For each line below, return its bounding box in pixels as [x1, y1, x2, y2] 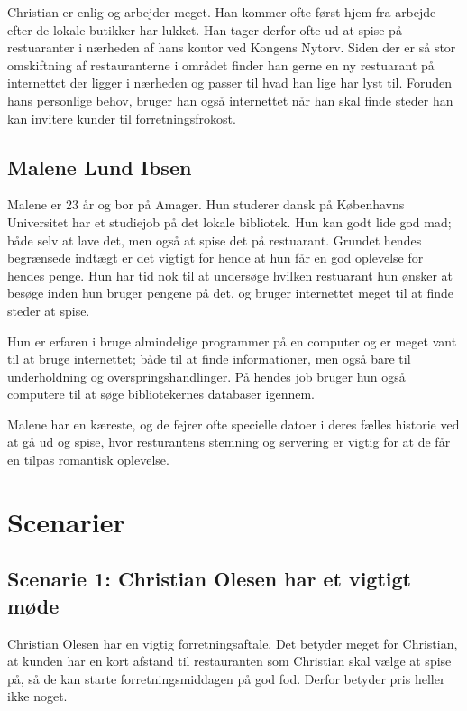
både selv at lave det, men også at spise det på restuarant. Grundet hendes [7, 230, 422, 249]
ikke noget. [7, 687, 68, 706]
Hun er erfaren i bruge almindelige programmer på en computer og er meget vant [7, 331, 457, 350]
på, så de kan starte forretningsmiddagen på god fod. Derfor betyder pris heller [7, 669, 445, 688]
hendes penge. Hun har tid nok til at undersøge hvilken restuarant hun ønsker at [7, 265, 453, 284]
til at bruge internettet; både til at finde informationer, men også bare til [7, 349, 411, 368]
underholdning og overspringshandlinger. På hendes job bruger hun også [7, 366, 406, 385]
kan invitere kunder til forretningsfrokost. [7, 108, 236, 127]
